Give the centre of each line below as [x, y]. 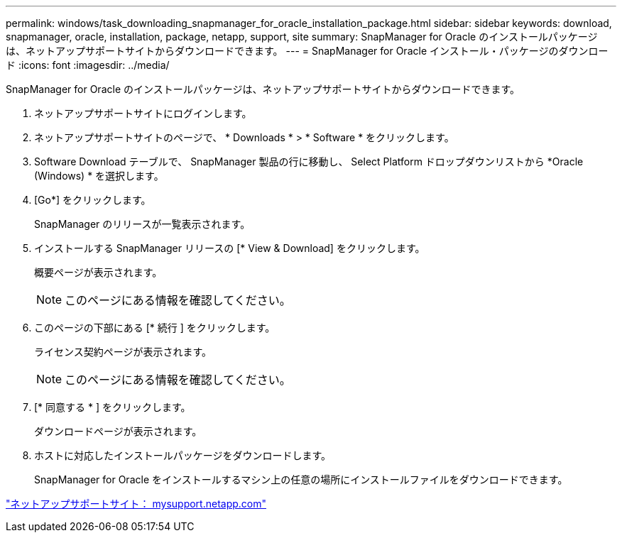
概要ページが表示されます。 [98, 272]
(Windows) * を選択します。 [99, 176]
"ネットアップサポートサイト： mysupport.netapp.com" [136, 504]
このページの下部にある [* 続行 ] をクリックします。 [155, 328]
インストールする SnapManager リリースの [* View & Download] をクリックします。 [230, 248]
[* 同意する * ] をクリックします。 [113, 407]
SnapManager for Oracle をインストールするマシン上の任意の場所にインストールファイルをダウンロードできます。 [301, 479]
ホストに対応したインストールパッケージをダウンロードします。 [183, 455]
